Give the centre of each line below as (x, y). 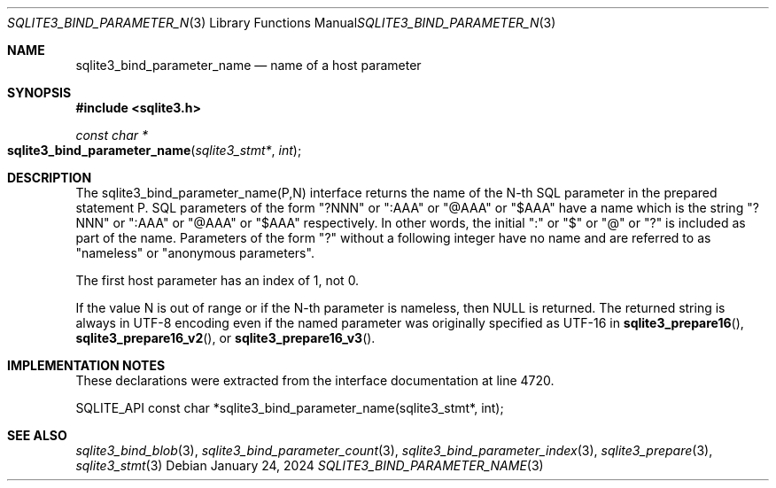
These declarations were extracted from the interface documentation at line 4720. (315, 380)
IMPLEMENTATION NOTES (86, 365)
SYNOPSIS (39, 93)
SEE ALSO (37, 435)
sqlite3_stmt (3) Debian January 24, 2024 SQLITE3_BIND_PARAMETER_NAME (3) (310, 465)
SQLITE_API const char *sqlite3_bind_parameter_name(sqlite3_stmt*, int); (290, 408)
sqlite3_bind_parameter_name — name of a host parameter (248, 65)
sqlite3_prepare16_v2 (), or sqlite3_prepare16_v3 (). (225, 338)
